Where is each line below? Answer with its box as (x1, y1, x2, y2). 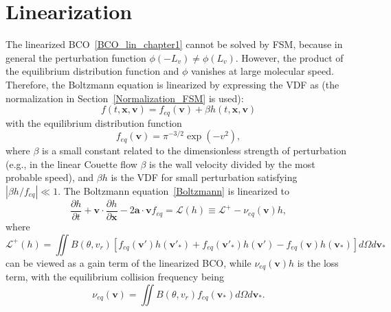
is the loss (297, 255, 339, 269)
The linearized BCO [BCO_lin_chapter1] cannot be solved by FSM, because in (5, 37, 343, 51)
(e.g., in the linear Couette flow (5, 156, 137, 171)
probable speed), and (5, 170, 94, 184)
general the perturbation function (5, 50, 146, 64)
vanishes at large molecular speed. (190, 64, 334, 78)
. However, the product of (235, 50, 344, 64)
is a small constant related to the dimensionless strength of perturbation (42, 143, 346, 158)
